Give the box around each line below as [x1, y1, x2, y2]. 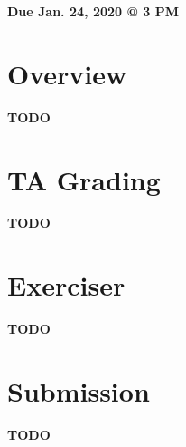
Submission [7, 372, 150, 409]
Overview [7, 54, 127, 92]
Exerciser [7, 267, 126, 304]
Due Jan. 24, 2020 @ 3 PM [7, 2, 180, 20]
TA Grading [7, 160, 161, 198]
